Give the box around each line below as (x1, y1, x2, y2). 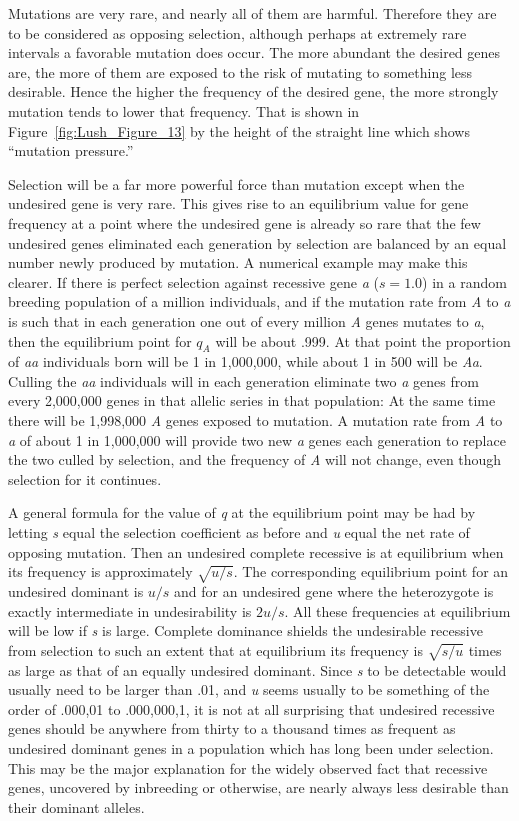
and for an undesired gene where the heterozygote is (174, 581, 494, 601)
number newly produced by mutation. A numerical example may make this (8, 252, 468, 273)
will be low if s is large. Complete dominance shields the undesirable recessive (8, 620, 483, 641)
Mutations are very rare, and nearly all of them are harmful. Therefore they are (8, 3, 497, 23)
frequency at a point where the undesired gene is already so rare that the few (8, 212, 481, 233)
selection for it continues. (8, 468, 162, 489)
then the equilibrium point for (8, 330, 192, 351)
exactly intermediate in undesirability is (8, 600, 252, 621)
